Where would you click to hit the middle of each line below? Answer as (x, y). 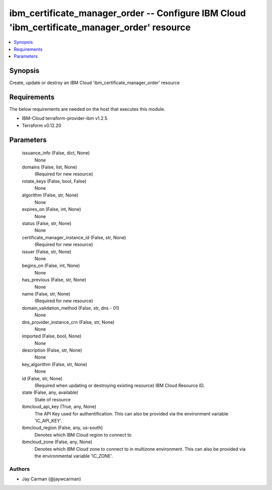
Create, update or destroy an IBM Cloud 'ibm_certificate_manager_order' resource (94, 83)
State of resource (53, 399)
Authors (20, 469)
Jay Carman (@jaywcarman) (52, 479)
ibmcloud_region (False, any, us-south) (62, 428)
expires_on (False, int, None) (52, 209)
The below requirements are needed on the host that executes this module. (87, 109)
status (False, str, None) (47, 224)
